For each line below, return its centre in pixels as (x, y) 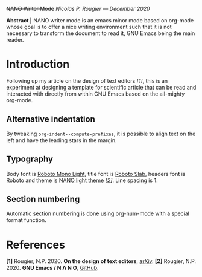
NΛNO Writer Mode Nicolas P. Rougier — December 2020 (78, 9)
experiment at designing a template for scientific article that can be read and (101, 87)
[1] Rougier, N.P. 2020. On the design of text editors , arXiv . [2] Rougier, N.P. (101, 261)
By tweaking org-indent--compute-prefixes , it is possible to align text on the (101, 134)
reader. (15, 40)
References (36, 245)
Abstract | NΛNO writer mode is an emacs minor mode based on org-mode (100, 20)
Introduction (38, 64)
